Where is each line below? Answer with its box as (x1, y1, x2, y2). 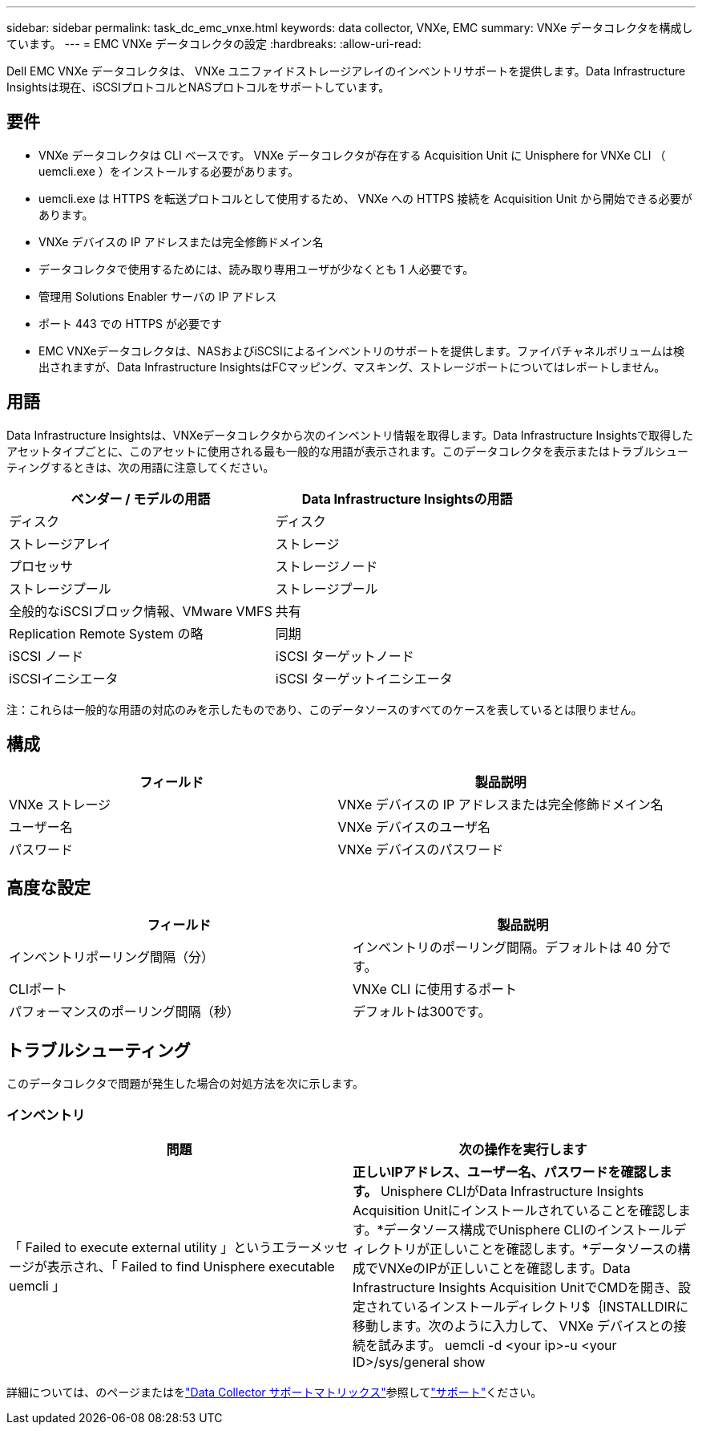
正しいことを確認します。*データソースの (430, 1240, 678, 1257)
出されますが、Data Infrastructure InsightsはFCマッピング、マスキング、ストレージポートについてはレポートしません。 (38, 359, 666, 374)
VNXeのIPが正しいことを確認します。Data (378, 1259, 631, 1276)
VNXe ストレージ (9, 796, 111, 813)
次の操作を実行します (458, 1141, 587, 1157)
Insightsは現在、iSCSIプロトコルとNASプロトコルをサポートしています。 (6, 80, 390, 94)
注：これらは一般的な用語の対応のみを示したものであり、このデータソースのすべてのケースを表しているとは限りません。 (6, 702, 643, 716)
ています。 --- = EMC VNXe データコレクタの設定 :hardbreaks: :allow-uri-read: (6, 37, 422, 51)
